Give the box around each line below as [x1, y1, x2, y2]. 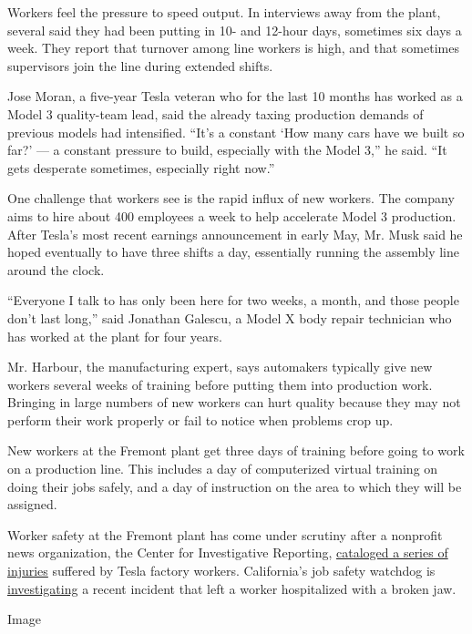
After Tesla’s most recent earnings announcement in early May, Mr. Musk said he [7, 224, 463, 243]
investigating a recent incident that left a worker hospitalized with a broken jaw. [7, 578, 457, 598]
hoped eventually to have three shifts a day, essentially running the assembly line [7, 242, 459, 261]
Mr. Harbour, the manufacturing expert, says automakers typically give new [7, 357, 433, 376]
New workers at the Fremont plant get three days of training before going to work [7, 441, 465, 460]
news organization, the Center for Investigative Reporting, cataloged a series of [7, 543, 448, 562]
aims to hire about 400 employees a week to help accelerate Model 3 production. [7, 206, 457, 225]
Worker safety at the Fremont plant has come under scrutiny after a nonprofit [7, 525, 443, 544]
